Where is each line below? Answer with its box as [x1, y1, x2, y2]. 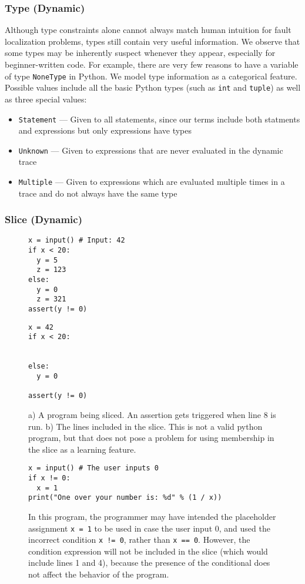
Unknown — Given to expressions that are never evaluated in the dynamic [18, 144, 283, 156]
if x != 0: [28, 474, 71, 482]
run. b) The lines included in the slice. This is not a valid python [28, 420, 263, 432]
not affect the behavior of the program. [28, 568, 169, 580]
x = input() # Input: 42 [28, 236, 125, 245]
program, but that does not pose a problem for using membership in [28, 432, 274, 444]
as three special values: [5, 92, 87, 105]
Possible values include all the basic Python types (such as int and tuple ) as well [5, 81, 301, 94]
